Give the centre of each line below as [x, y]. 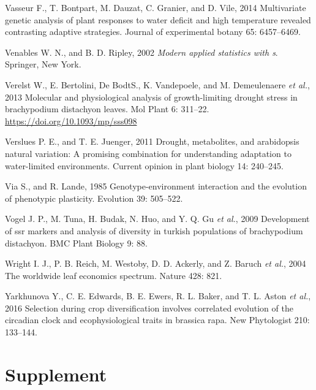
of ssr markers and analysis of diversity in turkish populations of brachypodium [154, 230]
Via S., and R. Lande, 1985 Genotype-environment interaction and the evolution [156, 186]
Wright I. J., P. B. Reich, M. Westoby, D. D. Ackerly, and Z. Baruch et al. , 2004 [156, 263]
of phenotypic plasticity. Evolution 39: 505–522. [94, 198]
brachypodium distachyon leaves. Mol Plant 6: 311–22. [107, 109]
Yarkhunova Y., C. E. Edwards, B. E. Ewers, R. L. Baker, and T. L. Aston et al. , [158, 296]
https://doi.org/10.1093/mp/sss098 [71, 120]
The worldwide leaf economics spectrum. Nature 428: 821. [114, 275]
